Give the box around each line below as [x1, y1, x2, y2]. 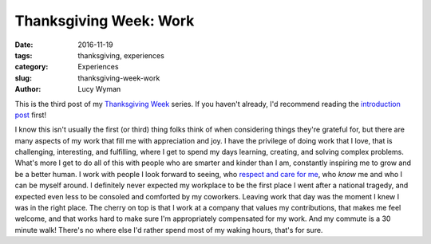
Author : [14, 85, 42, 94]
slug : [14, 73, 32, 83]
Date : [14, 40, 34, 49]
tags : [14, 50, 33, 60]
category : [14, 62, 49, 72]
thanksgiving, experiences [77, 50, 165, 60]
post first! [14, 110, 47, 120]
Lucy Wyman [77, 85, 121, 94]
